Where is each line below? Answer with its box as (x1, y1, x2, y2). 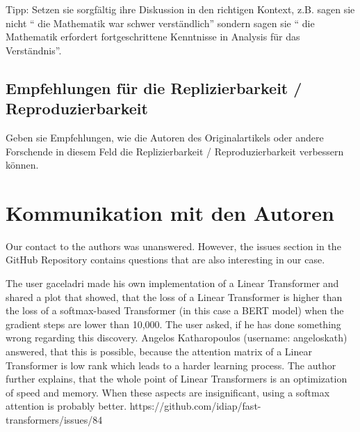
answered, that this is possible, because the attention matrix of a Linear (6, 344, 312, 359)
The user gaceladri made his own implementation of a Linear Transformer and (6, 276, 339, 291)
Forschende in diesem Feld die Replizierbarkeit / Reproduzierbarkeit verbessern (6, 144, 344, 158)
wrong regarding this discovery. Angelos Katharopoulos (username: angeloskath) (6, 330, 347, 345)
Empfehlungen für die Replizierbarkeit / (6, 77, 302, 98)
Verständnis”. (6, 43, 62, 57)
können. (6, 157, 39, 172)
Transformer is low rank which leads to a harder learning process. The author (6, 357, 336, 372)
